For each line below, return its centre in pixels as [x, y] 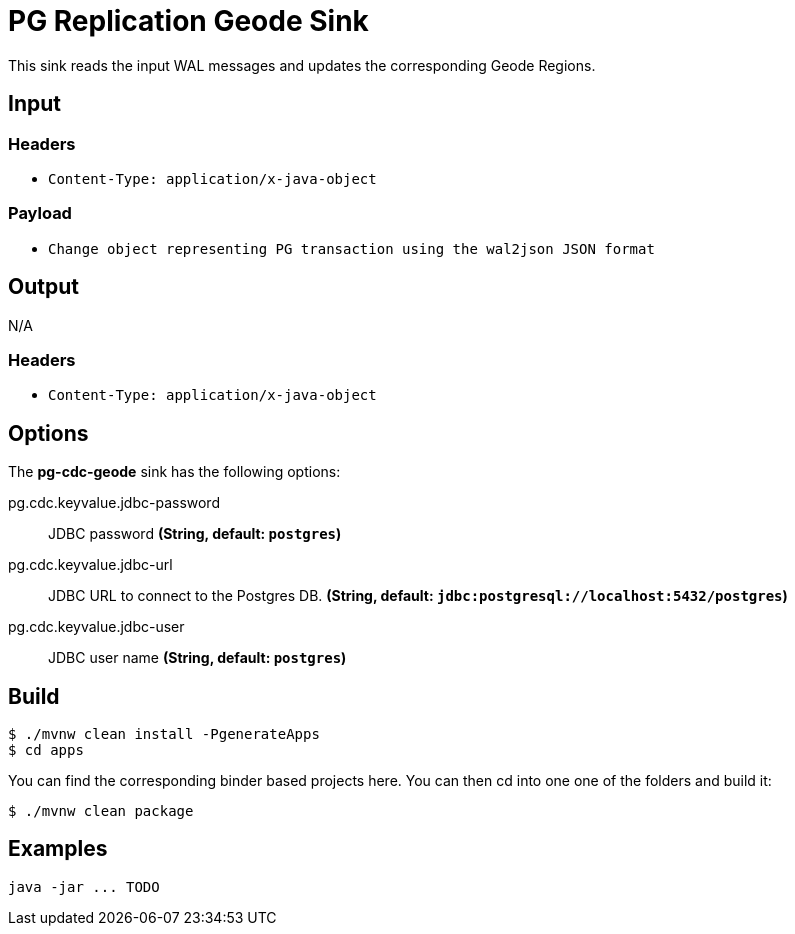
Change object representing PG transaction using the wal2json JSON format [351, 248]
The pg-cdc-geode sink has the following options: [174, 472]
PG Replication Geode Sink [188, 21]
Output [43, 287]
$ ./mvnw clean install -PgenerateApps [164, 734]
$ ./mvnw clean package [101, 811]
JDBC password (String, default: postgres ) [195, 534]
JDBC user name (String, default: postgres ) [197, 658]
